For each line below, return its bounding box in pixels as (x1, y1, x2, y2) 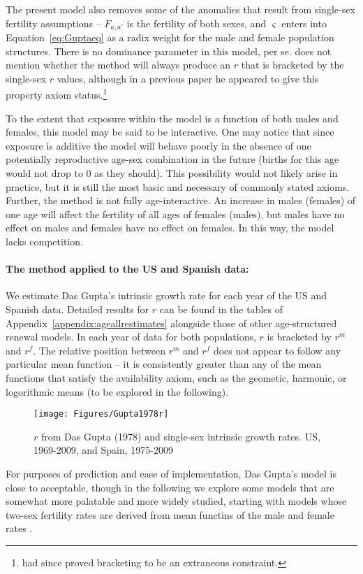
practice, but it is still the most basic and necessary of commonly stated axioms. (6, 179, 350, 194)
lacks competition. (6, 234, 83, 249)
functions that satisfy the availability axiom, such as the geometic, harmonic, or (6, 370, 347, 385)
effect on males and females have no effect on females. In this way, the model (6, 220, 334, 235)
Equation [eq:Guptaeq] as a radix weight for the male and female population (6, 30, 334, 45)
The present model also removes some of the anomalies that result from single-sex (6, 2, 355, 16)
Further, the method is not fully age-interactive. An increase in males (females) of (6, 193, 356, 208)
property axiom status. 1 (6, 85, 108, 102)
